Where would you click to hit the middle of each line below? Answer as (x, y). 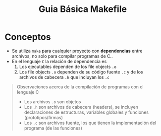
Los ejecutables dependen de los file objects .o (68, 67)
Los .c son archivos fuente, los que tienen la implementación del (90, 123)
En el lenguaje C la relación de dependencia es (59, 61)
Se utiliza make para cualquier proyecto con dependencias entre (77, 51)
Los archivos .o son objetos (53, 102)
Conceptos (28, 37)
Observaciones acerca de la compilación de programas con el (80, 87)
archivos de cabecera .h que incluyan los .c (64, 77)
